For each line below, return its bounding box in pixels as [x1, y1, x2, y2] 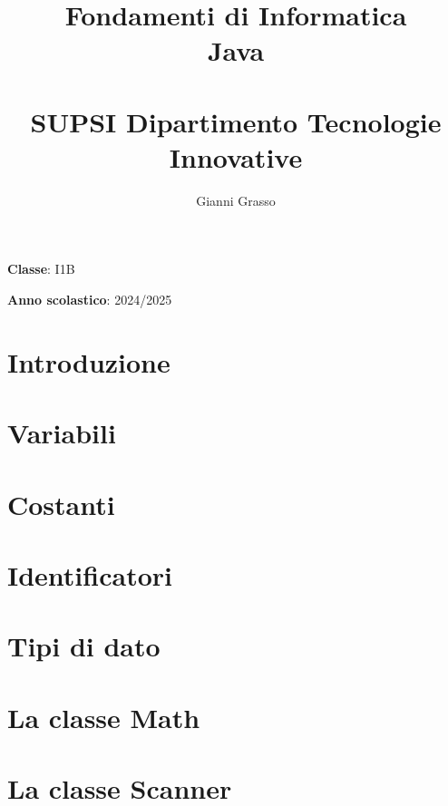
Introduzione [7, 343, 170, 380]
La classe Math [7, 698, 200, 735]
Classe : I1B [7, 259, 75, 278]
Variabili [7, 414, 116, 452]
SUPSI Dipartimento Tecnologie [30, 102, 442, 140]
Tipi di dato [7, 627, 161, 665]
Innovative [169, 138, 303, 175]
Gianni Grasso [196, 190, 276, 209]
